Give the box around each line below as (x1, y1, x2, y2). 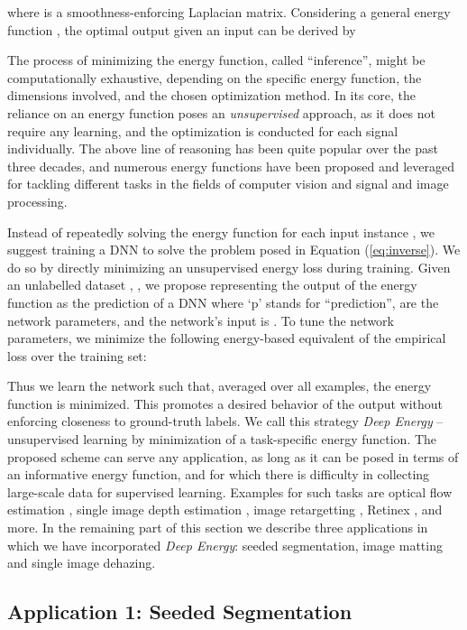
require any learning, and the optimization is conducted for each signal (7, 121, 398, 140)
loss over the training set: (7, 346, 147, 365)
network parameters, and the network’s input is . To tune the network (7, 310, 394, 329)
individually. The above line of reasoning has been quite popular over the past (7, 139, 438, 158)
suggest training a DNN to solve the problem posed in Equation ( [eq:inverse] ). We (7, 240, 461, 259)
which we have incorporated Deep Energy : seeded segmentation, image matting (7, 535, 443, 554)
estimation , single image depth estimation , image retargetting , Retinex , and (7, 500, 443, 519)
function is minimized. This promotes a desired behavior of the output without (7, 394, 444, 412)
